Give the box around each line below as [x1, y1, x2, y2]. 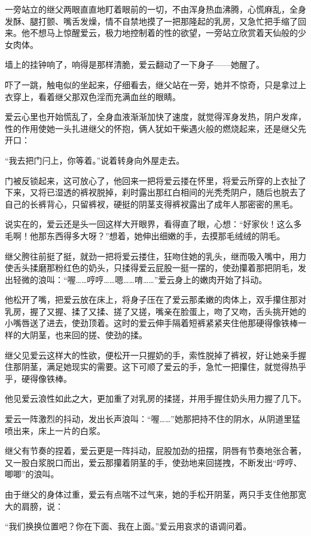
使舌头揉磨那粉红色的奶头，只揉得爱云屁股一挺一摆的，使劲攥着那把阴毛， [5, 261, 298, 274]
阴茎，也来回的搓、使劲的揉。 [29, 329, 147, 341]
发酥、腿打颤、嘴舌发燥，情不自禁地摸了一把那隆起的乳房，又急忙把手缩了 [5, 14, 298, 27]
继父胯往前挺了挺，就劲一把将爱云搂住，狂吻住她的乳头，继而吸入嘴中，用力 [5, 249, 306, 262]
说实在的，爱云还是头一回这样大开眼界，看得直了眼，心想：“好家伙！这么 [5, 218, 294, 230]
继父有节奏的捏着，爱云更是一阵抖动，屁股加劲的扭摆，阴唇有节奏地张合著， [5, 444, 306, 457]
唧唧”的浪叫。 [5, 468, 59, 480]
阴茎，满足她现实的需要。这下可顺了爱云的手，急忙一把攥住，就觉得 [21, 360, 289, 373]
